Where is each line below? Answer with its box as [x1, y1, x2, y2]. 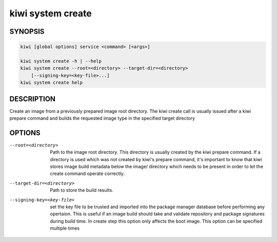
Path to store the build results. [50, 187, 114, 193]
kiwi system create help [20, 80, 83, 85]
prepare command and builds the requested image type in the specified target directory [9, 115, 195, 121]
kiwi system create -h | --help [20, 58, 102, 64]
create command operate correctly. [50, 170, 125, 177]
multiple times [50, 225, 80, 231]
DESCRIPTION [9, 95, 56, 103]
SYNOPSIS [9, 27, 45, 36]
